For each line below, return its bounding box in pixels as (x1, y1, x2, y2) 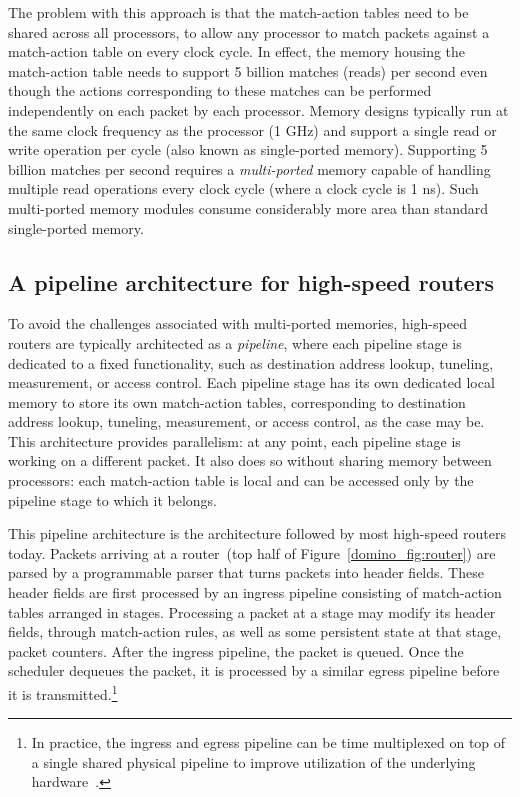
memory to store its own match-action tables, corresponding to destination (8, 391, 466, 412)
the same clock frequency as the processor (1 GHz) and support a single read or (8, 119, 497, 140)
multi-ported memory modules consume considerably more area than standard (8, 197, 489, 218)
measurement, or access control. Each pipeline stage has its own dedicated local (8, 372, 495, 393)
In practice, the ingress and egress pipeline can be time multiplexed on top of (31, 732, 506, 753)
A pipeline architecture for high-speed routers (8, 266, 495, 297)
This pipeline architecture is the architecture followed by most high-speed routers (8, 523, 506, 544)
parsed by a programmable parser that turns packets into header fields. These (8, 562, 484, 583)
